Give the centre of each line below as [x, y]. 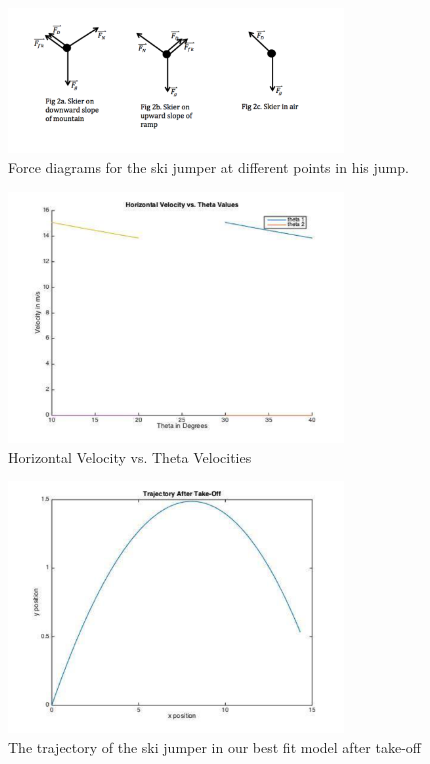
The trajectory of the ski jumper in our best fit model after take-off [214, 746]
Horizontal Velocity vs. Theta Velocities [130, 456]
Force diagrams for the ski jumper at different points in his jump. [208, 166]
